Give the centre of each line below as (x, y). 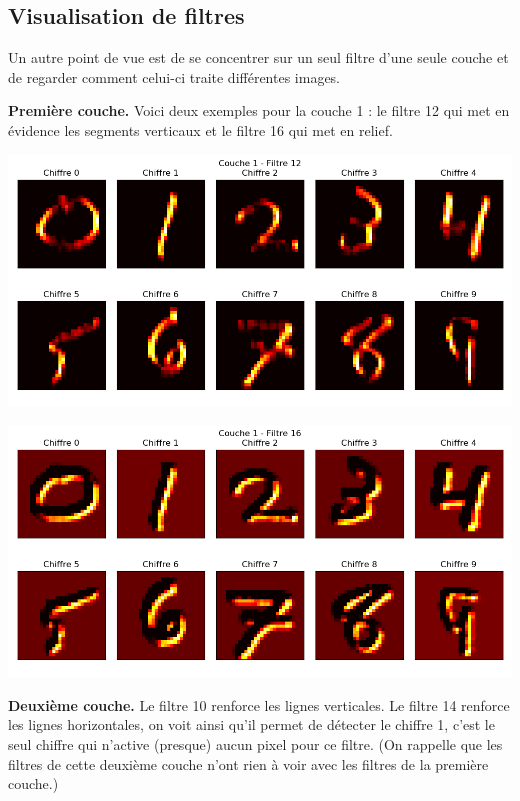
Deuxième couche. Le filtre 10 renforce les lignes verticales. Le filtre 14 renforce (259, 704)
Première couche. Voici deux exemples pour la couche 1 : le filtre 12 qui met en (259, 110)
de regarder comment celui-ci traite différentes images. (174, 76)
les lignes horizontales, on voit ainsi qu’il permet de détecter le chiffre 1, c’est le (251, 724)
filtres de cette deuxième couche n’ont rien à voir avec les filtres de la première (248, 763)
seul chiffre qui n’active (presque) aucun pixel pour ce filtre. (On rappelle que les (255, 743)
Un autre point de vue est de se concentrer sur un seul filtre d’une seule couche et (258, 57)
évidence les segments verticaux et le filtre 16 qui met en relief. (200, 129)
